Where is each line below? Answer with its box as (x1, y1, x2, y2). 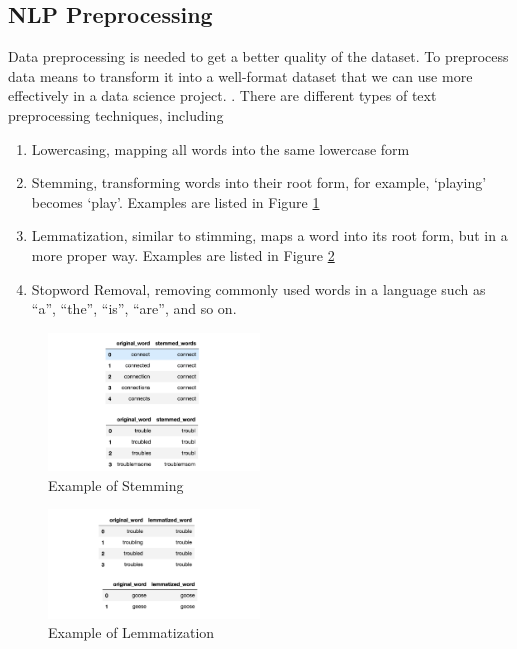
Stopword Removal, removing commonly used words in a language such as (31, 278, 486, 299)
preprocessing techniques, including (8, 104, 224, 125)
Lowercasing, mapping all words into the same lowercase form (31, 138, 410, 159)
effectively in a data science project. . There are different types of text (8, 85, 437, 106)
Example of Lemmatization (48, 622, 215, 643)
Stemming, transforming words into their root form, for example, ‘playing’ (31, 172, 487, 193)
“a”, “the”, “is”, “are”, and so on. (31, 298, 237, 319)
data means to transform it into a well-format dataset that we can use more (8, 65, 473, 86)
